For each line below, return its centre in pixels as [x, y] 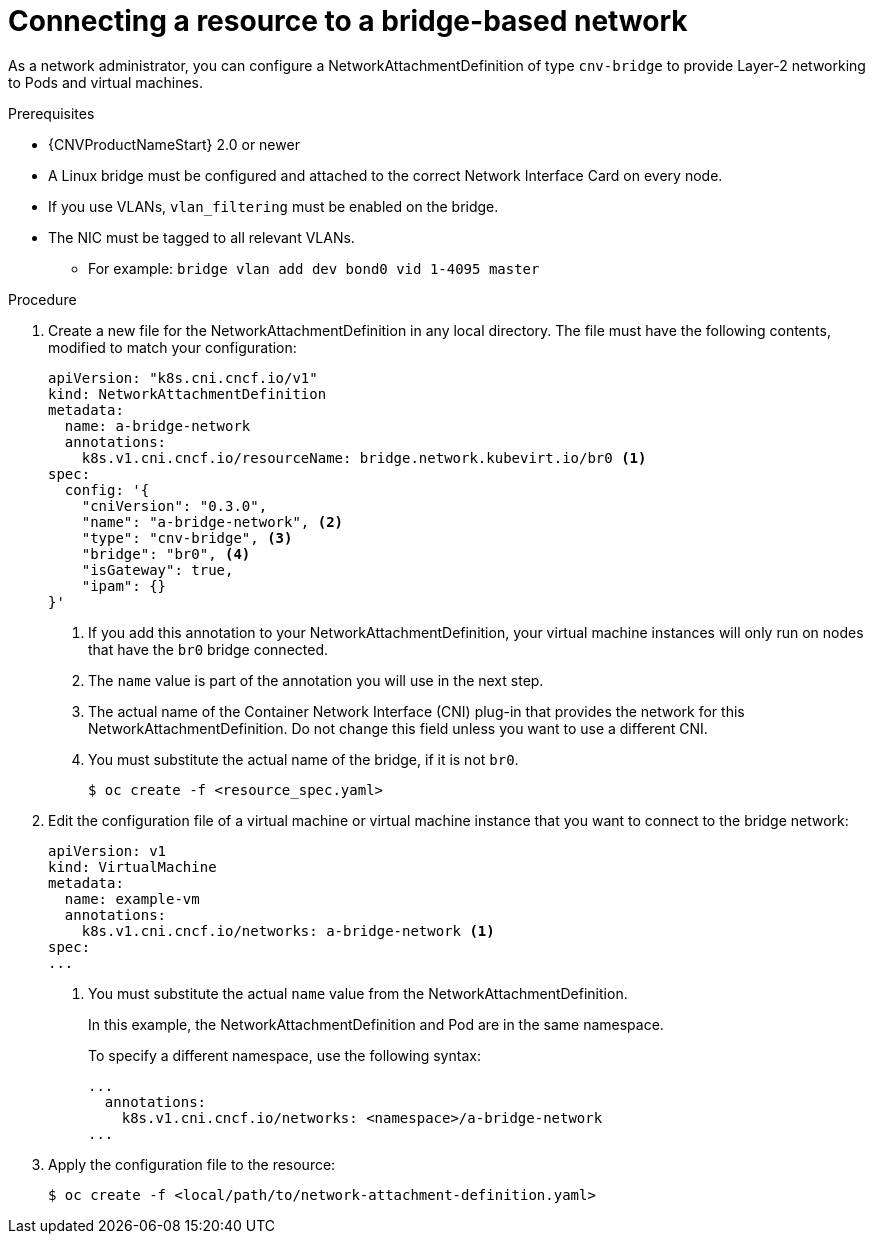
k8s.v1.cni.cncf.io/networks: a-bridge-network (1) [288, 930]
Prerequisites [51, 113]
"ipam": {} [124, 585]
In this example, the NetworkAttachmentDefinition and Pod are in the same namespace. [376, 1024]
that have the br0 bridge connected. [208, 649]
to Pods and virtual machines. [106, 82]
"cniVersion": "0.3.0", [174, 505]
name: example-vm [132, 898]
